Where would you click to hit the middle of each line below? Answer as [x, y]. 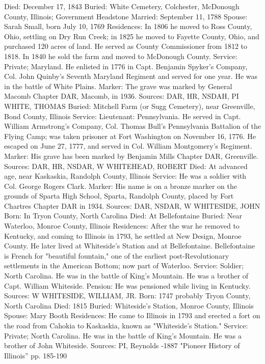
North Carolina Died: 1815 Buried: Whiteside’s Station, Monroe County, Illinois [129, 305]
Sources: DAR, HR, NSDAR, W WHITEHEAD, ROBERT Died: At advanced [126, 166]
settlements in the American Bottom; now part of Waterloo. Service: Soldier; [124, 265]
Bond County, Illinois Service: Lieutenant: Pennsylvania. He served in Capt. [123, 116]
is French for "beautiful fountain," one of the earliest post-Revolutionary [117, 255]
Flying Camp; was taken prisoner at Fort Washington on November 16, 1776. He [130, 136]
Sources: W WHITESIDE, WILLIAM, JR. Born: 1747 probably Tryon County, [127, 296]
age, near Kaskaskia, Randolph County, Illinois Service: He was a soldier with [125, 176]
